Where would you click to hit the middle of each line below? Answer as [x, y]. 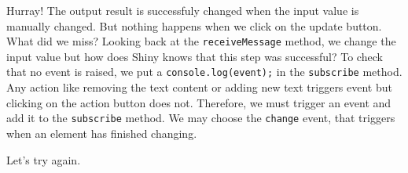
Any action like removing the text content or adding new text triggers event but [199, 87]
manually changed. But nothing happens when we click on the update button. [194, 25]
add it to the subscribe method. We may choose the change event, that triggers [201, 118]
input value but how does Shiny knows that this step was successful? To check [195, 56]
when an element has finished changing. [102, 133]
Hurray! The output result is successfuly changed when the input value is [183, 10]
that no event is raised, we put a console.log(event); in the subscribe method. [204, 72]
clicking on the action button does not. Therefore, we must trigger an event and [199, 102]
